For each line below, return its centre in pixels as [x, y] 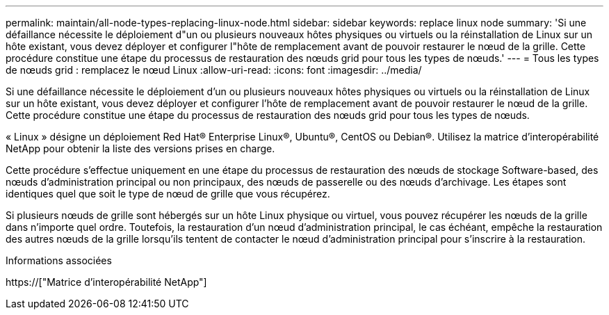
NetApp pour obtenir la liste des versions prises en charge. [140, 148]
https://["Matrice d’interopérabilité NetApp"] [106, 282]
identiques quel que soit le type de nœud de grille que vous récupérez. [168, 194]
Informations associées [59, 260]
